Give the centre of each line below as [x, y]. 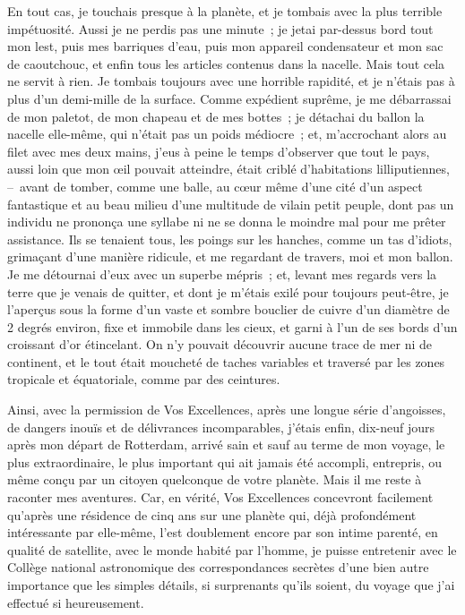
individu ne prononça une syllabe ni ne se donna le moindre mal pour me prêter [227, 222]
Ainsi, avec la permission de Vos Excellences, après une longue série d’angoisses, [227, 410]
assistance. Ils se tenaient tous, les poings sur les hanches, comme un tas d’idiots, [230, 239]
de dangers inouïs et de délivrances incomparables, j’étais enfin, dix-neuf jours [221, 427]
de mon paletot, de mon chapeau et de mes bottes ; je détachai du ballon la [216, 116]
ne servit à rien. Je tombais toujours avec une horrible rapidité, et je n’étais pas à [231, 81]
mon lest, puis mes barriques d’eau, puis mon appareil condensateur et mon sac [225, 46]
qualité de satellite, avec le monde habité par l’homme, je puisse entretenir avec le [232, 549]
